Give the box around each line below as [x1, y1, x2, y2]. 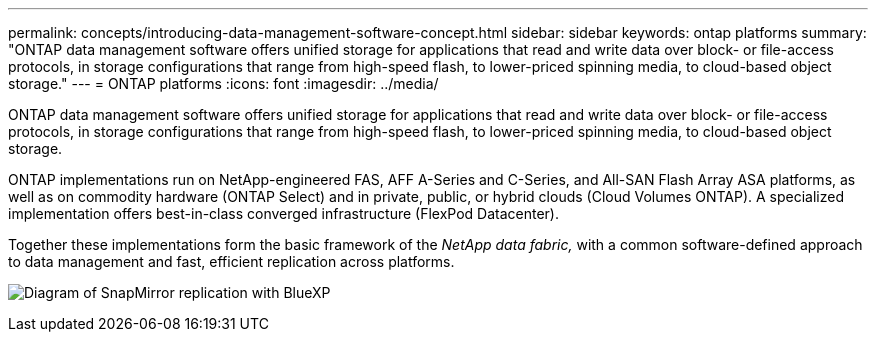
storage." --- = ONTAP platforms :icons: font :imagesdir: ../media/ [8, 75, 439, 92]
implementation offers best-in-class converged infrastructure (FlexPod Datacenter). [8, 205, 560, 222]
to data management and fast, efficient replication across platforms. [8, 253, 455, 270]
